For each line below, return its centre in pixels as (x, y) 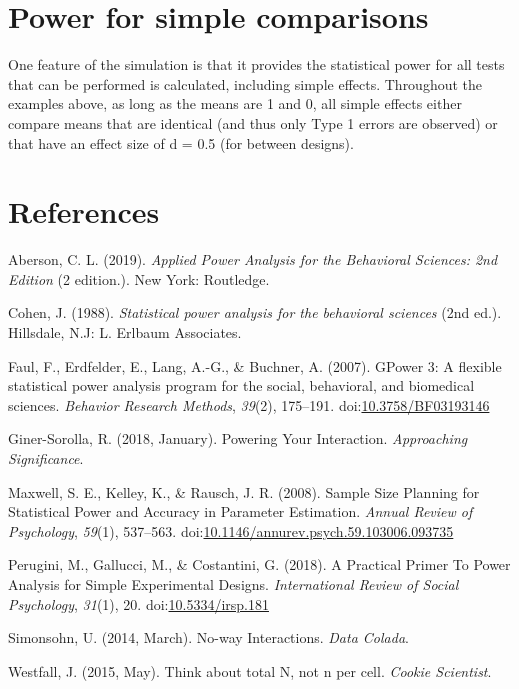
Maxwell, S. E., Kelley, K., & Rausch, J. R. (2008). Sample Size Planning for (244, 491)
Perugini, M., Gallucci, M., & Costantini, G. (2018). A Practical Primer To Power (259, 564)
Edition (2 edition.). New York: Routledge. (139, 278)
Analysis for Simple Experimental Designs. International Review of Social (233, 583)
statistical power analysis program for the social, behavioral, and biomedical (241, 385)
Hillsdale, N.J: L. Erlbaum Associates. (125, 332)
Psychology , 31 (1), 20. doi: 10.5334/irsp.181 (138, 603)
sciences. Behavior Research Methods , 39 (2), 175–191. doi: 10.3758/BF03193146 (249, 404)
